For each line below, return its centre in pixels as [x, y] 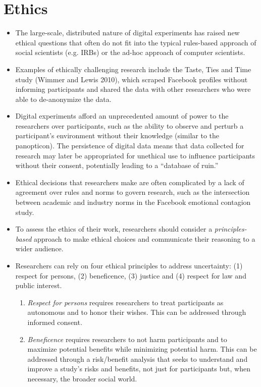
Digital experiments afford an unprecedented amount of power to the [122, 116]
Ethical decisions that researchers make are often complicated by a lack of [130, 182]
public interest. [39, 285]
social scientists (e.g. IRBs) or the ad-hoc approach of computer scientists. [130, 52]
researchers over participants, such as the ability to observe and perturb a [129, 125]
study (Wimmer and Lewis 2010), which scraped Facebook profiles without [132, 79]
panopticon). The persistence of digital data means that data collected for [130, 146]
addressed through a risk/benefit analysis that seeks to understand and [138, 358]
